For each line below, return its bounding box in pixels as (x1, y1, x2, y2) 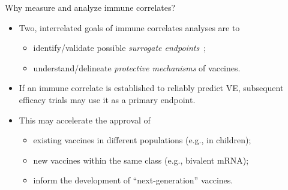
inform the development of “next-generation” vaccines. (33, 174, 233, 186)
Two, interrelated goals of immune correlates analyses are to (19, 21, 240, 34)
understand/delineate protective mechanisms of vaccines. (33, 61, 241, 74)
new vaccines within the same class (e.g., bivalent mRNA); (33, 153, 249, 166)
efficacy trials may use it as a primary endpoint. (19, 93, 196, 105)
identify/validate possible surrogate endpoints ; (33, 41, 206, 54)
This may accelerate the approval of (19, 113, 151, 126)
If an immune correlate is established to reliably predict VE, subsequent (19, 82, 284, 94)
